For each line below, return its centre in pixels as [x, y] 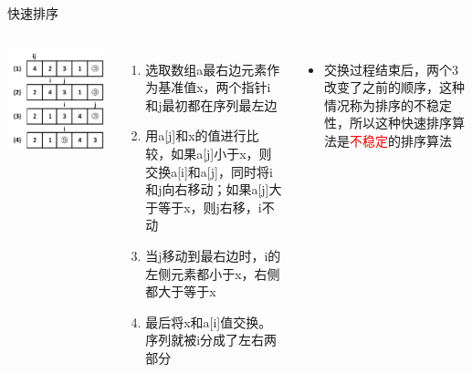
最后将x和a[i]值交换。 [209, 321]
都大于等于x [181, 291]
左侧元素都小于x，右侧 [213, 273]
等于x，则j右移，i [210, 207]
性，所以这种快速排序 [388, 123]
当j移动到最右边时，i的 [213, 255]
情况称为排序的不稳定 [388, 104]
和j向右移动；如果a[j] [207, 189]
